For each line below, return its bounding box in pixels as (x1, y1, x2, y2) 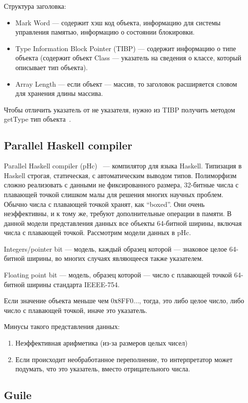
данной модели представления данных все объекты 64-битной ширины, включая (4, 218, 242, 228)
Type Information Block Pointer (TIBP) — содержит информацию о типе (15, 43, 236, 53)
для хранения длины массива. (15, 88, 103, 98)
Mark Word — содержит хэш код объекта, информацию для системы (15, 17, 221, 27)
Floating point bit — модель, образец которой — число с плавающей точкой (4, 270, 232, 280)
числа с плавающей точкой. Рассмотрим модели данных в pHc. (4, 227, 191, 238)
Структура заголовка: (4, 1, 66, 11)
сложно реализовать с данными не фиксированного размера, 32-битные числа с (4, 180, 239, 190)
